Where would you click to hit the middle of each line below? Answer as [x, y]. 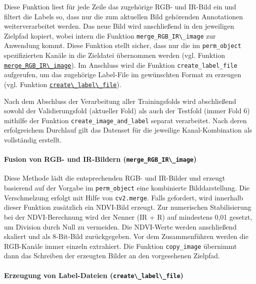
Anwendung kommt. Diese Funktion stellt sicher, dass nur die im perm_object [123, 45]
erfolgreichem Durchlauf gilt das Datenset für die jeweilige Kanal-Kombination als [128, 130]
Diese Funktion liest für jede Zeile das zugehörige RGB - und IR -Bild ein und [120, 6]
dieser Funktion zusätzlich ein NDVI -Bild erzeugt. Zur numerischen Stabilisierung [128, 207]
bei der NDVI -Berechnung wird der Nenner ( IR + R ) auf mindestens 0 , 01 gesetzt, [128, 216]
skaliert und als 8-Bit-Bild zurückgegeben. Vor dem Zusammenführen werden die [126, 236]
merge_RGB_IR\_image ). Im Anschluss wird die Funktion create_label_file [121, 65]
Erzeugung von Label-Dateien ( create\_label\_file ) [94, 275]
